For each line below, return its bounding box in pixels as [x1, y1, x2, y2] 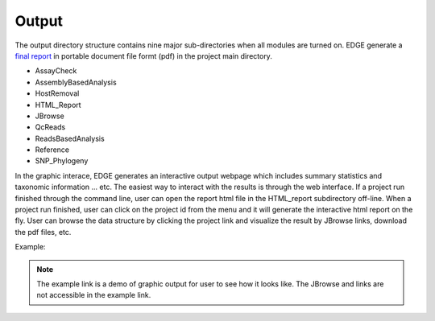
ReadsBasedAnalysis [35, 134, 105, 143]
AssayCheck [35, 66, 77, 76]
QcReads [35, 122, 66, 132]
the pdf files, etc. [14, 227, 72, 237]
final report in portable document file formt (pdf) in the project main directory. [14, 51, 273, 60]
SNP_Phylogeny [35, 156, 89, 166]
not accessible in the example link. [36, 290, 151, 300]
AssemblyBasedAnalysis [35, 77, 117, 87]
